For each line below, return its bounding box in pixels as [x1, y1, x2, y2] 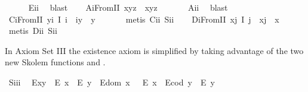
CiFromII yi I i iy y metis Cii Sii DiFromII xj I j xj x [8, 12, 279, 25]
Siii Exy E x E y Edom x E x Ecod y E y [8, 75, 215, 88]
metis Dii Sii [8, 24, 57, 37]
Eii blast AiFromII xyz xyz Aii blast [28, 1, 228, 13]
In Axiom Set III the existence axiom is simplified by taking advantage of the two [5, 44, 304, 56]
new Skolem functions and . [5, 56, 106, 68]
